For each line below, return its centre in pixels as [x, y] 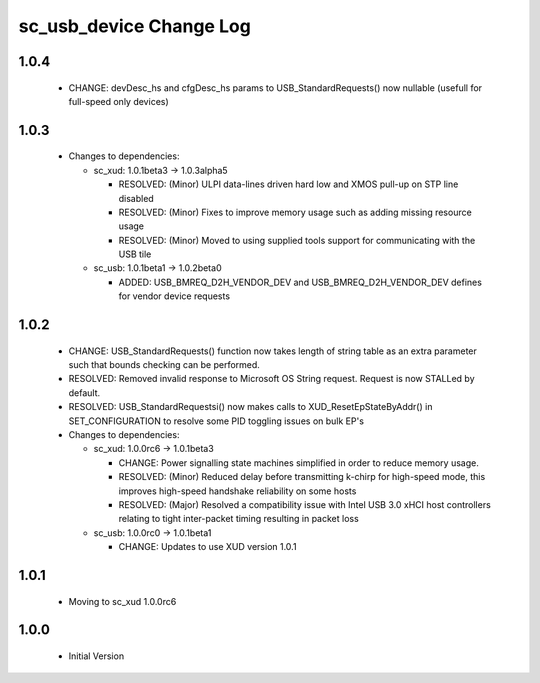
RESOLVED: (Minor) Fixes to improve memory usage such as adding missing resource [295, 212]
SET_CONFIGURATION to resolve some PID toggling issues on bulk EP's [216, 421]
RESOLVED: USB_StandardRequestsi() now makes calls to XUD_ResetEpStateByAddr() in [250, 407]
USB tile [135, 254]
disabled [136, 198]
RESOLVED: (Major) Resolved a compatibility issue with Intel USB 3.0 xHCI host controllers [305, 504]
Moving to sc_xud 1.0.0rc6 [122, 601]
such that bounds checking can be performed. [164, 365]
